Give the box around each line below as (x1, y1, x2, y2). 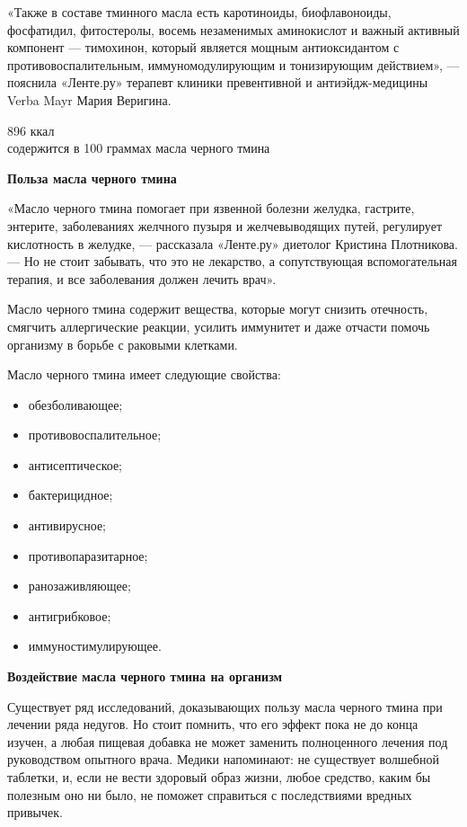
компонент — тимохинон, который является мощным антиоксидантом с (7, 38, 400, 57)
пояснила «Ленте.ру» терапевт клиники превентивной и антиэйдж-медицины (7, 73, 428, 92)
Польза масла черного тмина (7, 168, 177, 187)
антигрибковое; (28, 606, 111, 625)
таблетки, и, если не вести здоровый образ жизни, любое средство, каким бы (7, 768, 431, 786)
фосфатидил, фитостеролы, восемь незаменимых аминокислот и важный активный (7, 20, 460, 39)
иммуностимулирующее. (28, 636, 162, 655)
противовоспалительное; (28, 425, 162, 444)
